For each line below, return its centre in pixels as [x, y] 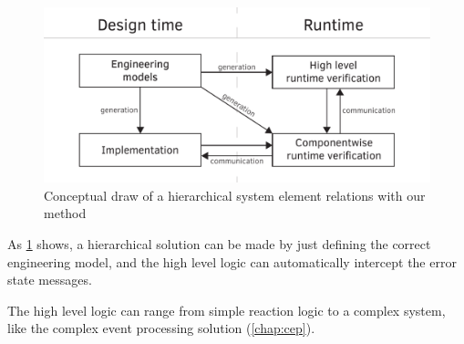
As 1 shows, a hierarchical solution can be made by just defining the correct [219, 243]
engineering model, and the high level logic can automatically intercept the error [232, 261]
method [65, 213]
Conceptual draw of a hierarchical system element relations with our [235, 195]
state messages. [50, 280]
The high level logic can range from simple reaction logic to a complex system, [227, 310]
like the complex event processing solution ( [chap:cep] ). [161, 328]
